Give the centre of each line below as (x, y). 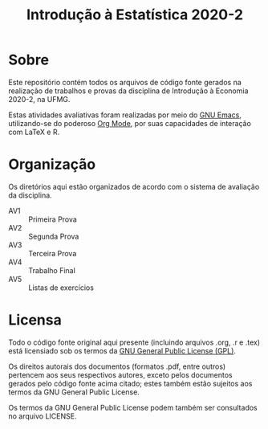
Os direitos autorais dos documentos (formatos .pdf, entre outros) (117, 366)
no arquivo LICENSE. (43, 416)
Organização (52, 164)
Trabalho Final (52, 270)
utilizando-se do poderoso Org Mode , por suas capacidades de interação (130, 123)
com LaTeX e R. (34, 132)
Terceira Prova (53, 253)
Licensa (35, 320)
